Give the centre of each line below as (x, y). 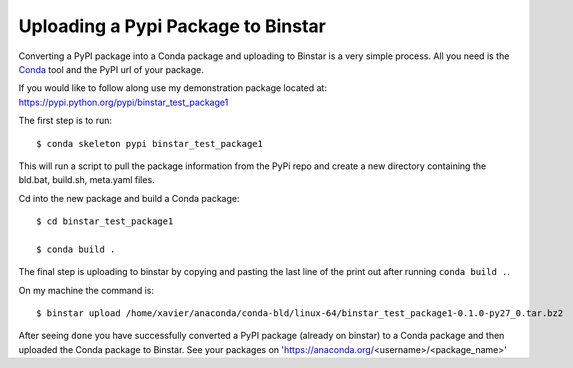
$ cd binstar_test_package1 (105, 221)
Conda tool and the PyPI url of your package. (111, 69)
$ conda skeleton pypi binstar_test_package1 (150, 143)
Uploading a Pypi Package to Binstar (172, 26)
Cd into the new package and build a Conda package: (129, 198)
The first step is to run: (65, 121)
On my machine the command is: (86, 290)
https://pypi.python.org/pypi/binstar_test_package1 (123, 102)
